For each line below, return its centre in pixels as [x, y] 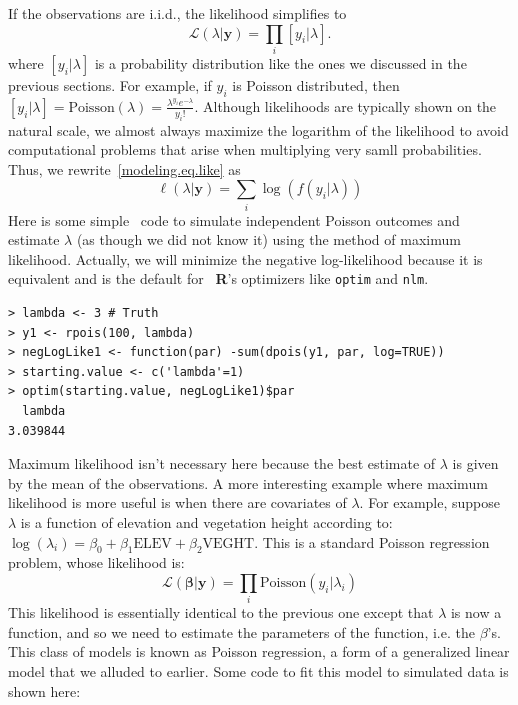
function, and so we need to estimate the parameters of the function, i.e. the [241, 631]
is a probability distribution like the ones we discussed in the [280, 62]
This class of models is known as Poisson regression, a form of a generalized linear [259, 651]
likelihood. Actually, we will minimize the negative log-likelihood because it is [245, 258]
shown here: [44, 690]
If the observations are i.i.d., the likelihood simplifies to [177, 13]
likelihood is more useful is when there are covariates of [177, 502]
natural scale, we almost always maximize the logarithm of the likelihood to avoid [258, 129]
